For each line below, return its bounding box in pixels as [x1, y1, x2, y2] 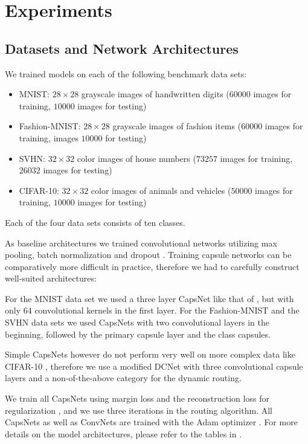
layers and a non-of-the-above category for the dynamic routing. [5, 372, 242, 384]
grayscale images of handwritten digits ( [81, 88, 229, 100]
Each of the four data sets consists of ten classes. [5, 216, 185, 228]
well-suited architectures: [5, 272, 97, 285]
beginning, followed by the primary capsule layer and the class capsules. [5, 327, 271, 340]
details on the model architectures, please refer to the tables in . [5, 427, 242, 440]
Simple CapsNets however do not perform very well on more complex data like [5, 348, 295, 361]
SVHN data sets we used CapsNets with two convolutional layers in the [5, 316, 269, 329]
